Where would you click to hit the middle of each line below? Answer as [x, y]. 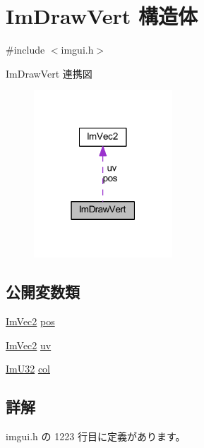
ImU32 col [28, 369]
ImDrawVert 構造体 [102, 16]
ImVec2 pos [30, 321]
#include [25, 50]
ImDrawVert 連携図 [49, 73]
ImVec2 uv [29, 345]
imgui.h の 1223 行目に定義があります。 [96, 436]
